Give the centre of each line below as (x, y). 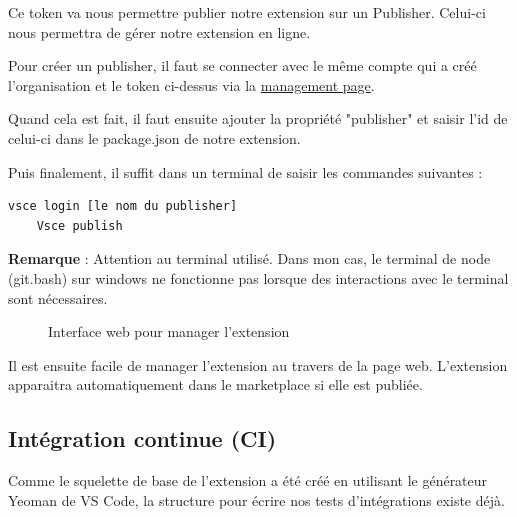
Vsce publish (79, 225)
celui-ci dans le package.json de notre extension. (154, 137)
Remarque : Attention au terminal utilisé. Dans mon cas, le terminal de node (249, 258)
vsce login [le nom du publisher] (123, 206)
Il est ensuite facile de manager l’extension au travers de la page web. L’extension (258, 364)
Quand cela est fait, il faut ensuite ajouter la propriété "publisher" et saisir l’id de (258, 118)
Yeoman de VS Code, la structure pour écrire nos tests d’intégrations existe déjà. (256, 499)
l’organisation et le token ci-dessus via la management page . (191, 84)
